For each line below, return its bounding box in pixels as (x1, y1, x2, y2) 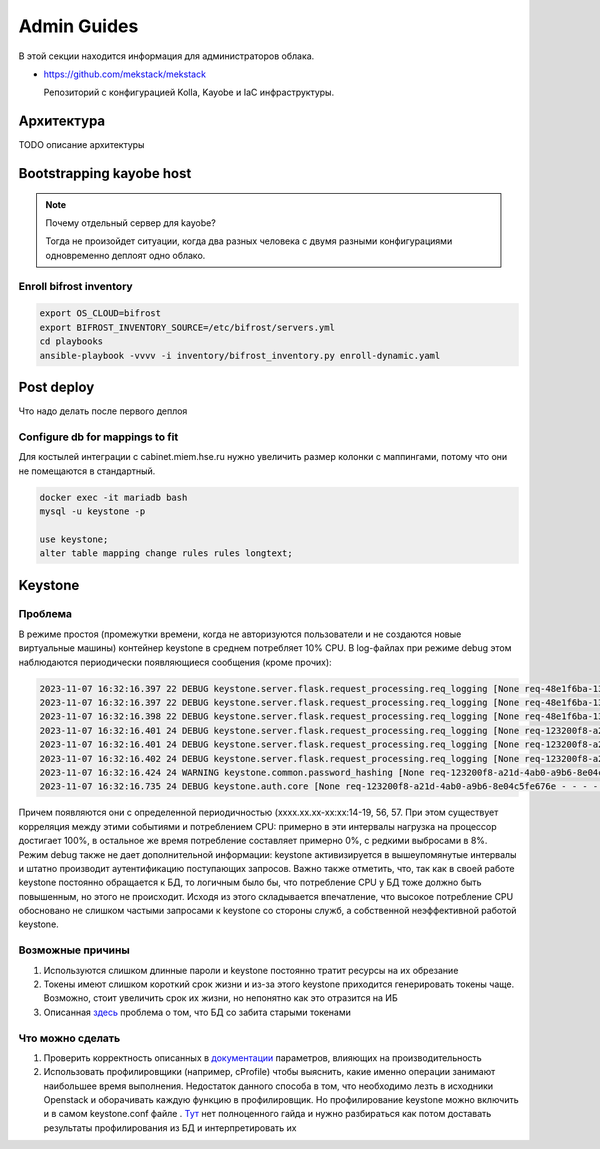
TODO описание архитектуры (18, 139, 145, 151)
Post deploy (18, 378, 95, 395)
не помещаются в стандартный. (18, 465, 156, 477)
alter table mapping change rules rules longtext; (39, 548, 294, 559)
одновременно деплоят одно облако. (45, 249, 206, 261)
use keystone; (39, 533, 109, 545)
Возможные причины (18, 943, 130, 957)
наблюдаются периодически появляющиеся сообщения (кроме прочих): (18, 656, 332, 668)
